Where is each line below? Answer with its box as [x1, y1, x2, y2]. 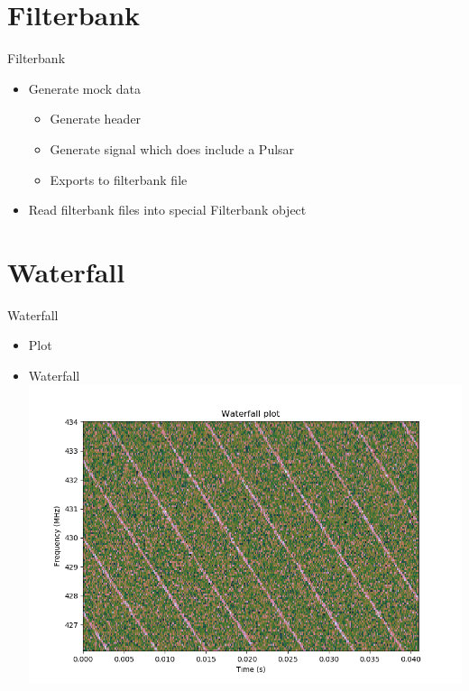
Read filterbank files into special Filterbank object [28, 200, 307, 219]
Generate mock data [28, 78, 141, 97]
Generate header [50, 109, 142, 128]
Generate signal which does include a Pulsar [50, 139, 295, 158]
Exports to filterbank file [50, 170, 188, 189]
